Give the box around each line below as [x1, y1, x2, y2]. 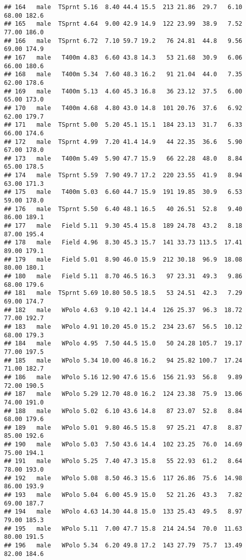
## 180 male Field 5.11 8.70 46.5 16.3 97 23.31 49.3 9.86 [4, 273, 242, 280]
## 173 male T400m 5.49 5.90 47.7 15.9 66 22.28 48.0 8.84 [4, 155, 242, 162]
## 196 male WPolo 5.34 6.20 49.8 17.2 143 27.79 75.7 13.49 [4, 542, 242, 549]
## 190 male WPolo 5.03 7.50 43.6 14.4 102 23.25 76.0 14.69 [4, 441, 242, 448]
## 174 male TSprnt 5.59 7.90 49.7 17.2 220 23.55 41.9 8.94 [4, 172, 242, 179]
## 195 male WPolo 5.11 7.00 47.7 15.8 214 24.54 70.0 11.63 [4, 525, 242, 532]
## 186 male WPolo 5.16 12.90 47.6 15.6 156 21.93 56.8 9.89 [4, 373, 242, 381]
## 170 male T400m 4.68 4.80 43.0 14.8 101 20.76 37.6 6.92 [4, 104, 242, 112]
